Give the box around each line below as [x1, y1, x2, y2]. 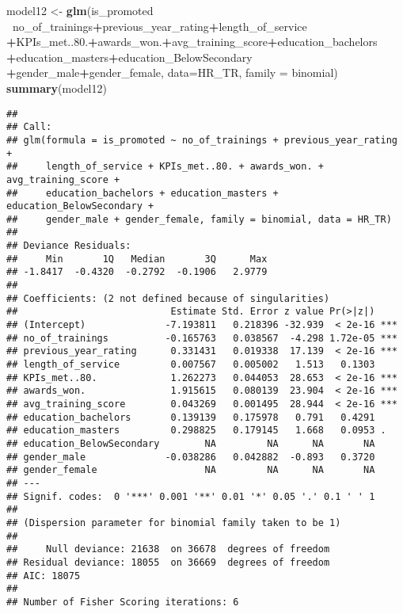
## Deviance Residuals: [6, 240, 131, 252]
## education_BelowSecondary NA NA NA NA [6, 437, 375, 449]
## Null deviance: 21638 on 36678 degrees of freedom [6, 543, 330, 555]
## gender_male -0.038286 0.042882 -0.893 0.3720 [6, 451, 375, 463]
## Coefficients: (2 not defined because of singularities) [6, 292, 330, 304]
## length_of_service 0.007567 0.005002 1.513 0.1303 [6, 359, 375, 371]
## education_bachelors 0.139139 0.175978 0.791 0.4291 [6, 411, 375, 423]
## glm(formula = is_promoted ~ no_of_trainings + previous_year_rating [6, 134, 397, 146]
